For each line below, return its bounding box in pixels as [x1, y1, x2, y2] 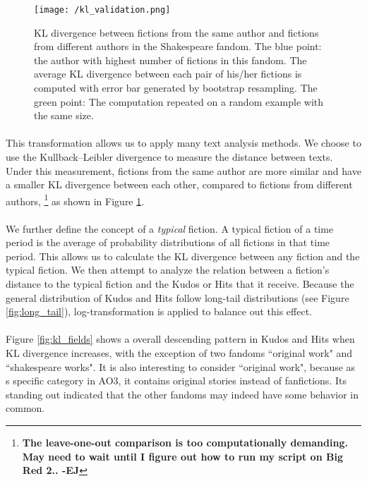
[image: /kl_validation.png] [34, 5, 171, 15]
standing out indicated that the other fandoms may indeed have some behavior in [6, 386, 359, 401]
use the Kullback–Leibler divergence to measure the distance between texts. [6, 150, 333, 164]
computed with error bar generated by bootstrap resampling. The [34, 80, 318, 95]
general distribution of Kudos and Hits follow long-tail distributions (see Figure [6, 290, 349, 305]
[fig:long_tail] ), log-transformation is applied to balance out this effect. [6, 304, 312, 319]
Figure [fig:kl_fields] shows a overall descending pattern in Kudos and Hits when [6, 331, 355, 346]
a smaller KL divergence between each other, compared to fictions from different [6, 177, 353, 192]
